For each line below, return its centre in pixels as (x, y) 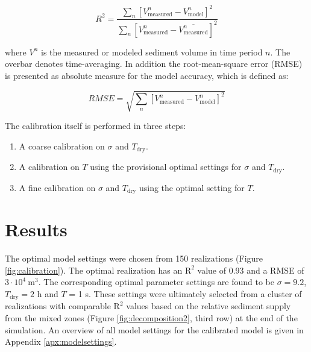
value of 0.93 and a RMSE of (251, 270)
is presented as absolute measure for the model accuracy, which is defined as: (147, 75)
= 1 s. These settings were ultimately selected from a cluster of (185, 293)
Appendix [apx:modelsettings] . (61, 341)
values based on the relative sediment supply (209, 306)
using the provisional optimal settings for (166, 167)
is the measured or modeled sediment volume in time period (152, 52)
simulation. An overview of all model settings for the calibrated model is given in (154, 329)
